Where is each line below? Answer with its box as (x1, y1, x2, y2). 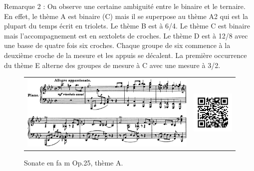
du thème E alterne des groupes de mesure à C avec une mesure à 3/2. (4, 59, 221, 70)
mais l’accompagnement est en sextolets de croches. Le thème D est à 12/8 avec (4, 30, 248, 40)
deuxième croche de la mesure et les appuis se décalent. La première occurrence (4, 49, 247, 60)
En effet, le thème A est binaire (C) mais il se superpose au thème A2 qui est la (4, 10, 249, 21)
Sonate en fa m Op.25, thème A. (24, 157, 123, 168)
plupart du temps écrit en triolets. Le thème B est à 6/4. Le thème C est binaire (4, 20, 250, 31)
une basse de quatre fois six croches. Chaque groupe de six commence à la (4, 40, 231, 50)
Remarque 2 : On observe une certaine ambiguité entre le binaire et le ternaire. (4, 1, 246, 11)
